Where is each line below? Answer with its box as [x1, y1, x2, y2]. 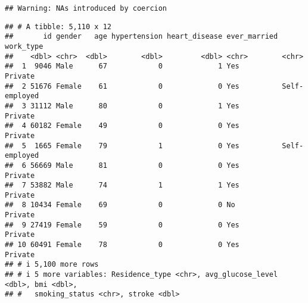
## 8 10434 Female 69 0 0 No [5, 201, 235, 210]
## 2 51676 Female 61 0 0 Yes [5, 82, 239, 90]
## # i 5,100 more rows [5, 260, 99, 269]
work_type [5, 42, 43, 51]
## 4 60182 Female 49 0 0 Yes [5, 121, 239, 130]
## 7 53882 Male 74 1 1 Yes [5, 181, 239, 190]
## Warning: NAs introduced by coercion [5, 4, 167, 13]
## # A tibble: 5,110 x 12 [5, 22, 111, 31]
